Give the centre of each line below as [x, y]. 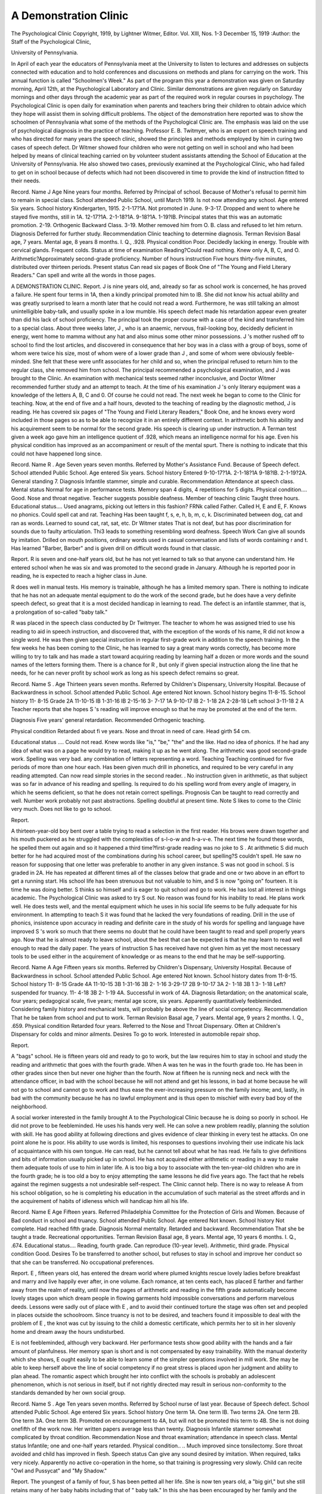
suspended [25, 993]
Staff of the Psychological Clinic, [51, 41]
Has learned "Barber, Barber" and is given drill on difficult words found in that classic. [116, 548]
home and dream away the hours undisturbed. [68, 1331]
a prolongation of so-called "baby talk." [59, 612]
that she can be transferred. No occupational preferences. [83, 1262]
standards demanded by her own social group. [68, 1393]
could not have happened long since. [57, 454]
